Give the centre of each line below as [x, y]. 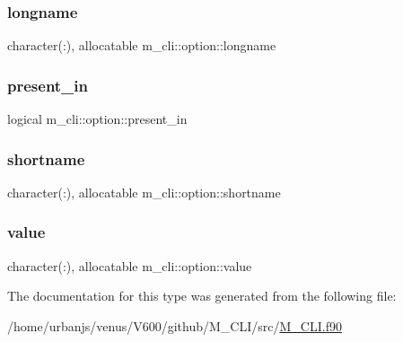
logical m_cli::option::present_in [97, 119]
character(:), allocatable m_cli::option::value [130, 265]
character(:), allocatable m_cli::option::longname [142, 45]
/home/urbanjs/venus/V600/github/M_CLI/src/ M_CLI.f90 [175, 325]
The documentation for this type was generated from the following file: [202, 296]
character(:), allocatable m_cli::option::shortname [144, 192]
